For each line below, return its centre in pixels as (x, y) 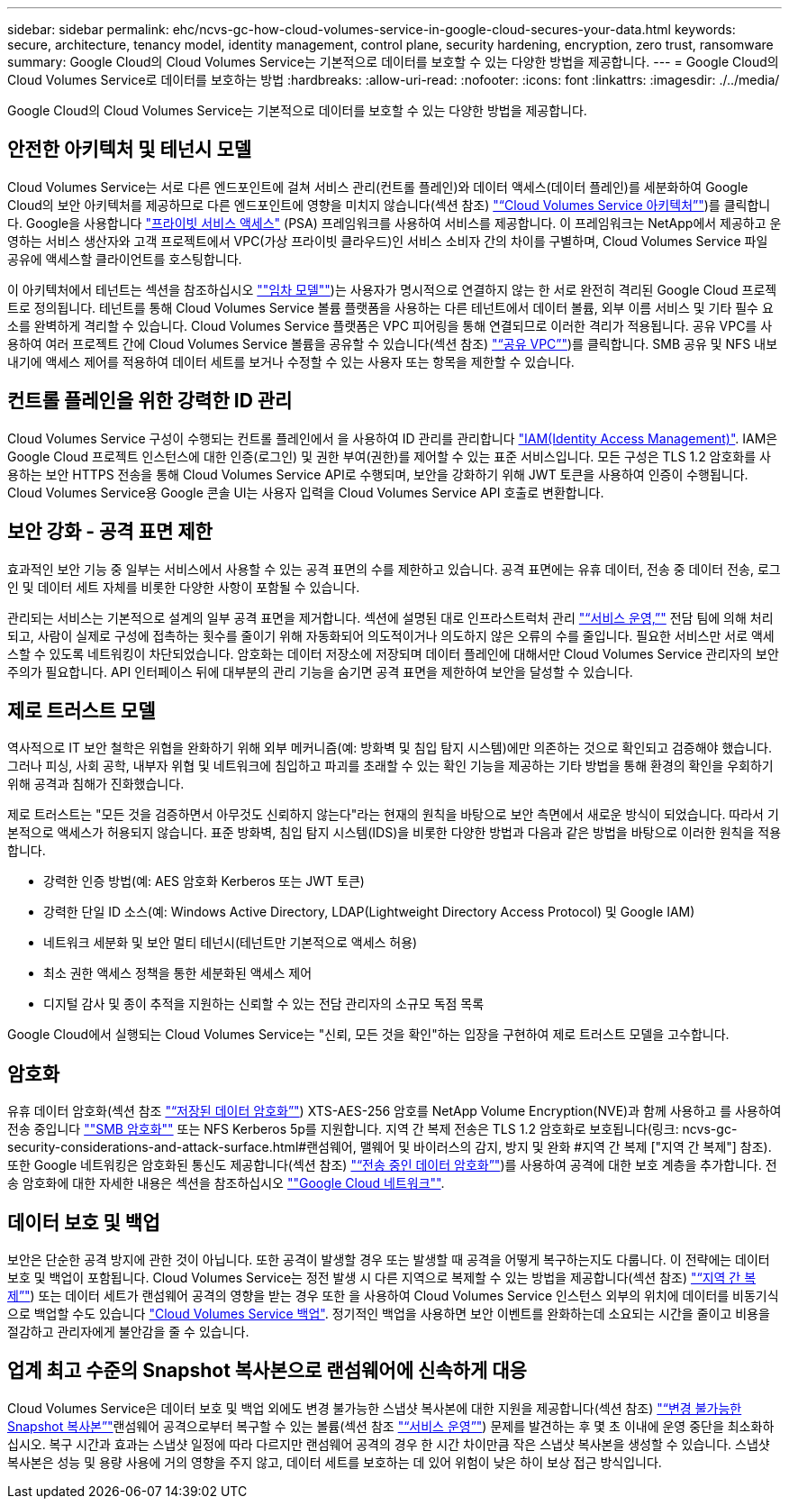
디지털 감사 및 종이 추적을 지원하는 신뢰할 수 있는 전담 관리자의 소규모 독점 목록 (264, 1004)
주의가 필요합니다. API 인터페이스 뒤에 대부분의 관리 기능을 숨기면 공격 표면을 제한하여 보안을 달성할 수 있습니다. (320, 671)
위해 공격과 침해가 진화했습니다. (96, 784)
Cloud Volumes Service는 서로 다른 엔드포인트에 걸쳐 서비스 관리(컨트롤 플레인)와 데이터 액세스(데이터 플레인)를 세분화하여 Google (378, 187)
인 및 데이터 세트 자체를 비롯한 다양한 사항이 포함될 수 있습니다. (184, 587)
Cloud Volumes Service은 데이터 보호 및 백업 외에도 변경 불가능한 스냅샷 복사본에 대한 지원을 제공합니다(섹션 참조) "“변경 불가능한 (375, 1408)
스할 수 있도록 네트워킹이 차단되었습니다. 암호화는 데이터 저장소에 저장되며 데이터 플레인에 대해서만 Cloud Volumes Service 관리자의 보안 (393, 653)
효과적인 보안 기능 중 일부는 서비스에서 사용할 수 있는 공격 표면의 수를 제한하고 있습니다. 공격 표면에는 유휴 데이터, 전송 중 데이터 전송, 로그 (394, 569)
